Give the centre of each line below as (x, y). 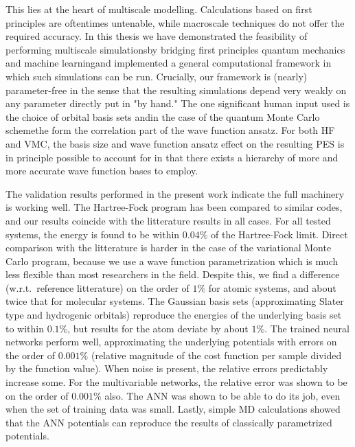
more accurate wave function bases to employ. (102, 171)
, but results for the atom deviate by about (158, 328)
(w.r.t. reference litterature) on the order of (98, 287)
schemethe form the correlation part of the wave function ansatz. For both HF (170, 130)
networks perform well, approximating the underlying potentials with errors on (171, 342)
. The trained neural (307, 328)
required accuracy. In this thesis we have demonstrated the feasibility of (157, 36)
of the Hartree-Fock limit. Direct (279, 234)
